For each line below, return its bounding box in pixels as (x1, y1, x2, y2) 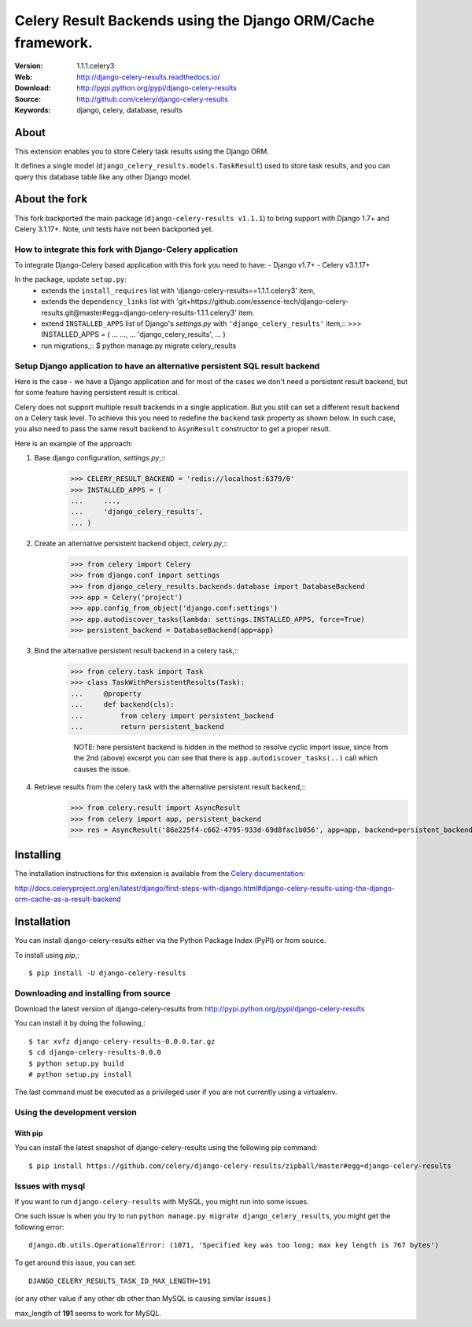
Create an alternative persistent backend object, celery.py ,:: (34, 538, 228, 548)
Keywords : (14, 105, 51, 114)
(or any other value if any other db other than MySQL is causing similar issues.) (14, 1294, 271, 1303)
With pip (14, 1128, 43, 1137)
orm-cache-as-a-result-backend (14, 894, 121, 904)
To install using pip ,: (14, 950, 80, 959)
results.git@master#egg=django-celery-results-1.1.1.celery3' (41, 308, 238, 317)
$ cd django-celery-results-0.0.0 (28, 1048, 161, 1057)
